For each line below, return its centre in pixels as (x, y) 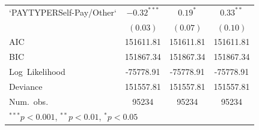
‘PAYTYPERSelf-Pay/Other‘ (63, 12)
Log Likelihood (37, 72)
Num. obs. (29, 101)
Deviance (26, 86)
